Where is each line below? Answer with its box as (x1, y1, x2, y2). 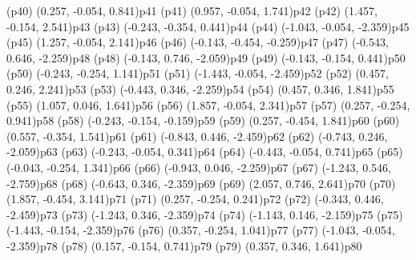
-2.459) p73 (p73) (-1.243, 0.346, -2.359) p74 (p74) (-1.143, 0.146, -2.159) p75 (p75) (6, 206, 403, 222)
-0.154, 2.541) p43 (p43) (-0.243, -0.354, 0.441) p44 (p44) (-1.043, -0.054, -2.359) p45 (6, 18, 410, 34)
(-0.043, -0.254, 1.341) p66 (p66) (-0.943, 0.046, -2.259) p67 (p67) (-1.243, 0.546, (6, 158, 391, 175)
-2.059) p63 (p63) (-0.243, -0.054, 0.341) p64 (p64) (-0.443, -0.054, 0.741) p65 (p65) (6, 143, 403, 160)
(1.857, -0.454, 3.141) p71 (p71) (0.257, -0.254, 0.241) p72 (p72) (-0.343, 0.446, (6, 190, 384, 207)
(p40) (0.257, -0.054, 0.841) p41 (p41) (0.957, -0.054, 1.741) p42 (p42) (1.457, (6, 2, 378, 18)
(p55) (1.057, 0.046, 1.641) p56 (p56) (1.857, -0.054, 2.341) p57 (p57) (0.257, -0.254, (6, 96, 410, 113)
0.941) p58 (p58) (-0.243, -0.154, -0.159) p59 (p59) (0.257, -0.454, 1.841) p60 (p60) (6, 112, 400, 129)
